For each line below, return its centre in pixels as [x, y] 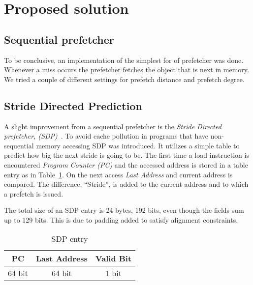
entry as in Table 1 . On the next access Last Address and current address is [118, 174]
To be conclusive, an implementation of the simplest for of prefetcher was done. [124, 60]
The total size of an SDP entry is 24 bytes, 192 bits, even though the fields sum [124, 210]
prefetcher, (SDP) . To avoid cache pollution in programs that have [106, 136]
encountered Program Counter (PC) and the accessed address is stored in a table [126, 164]
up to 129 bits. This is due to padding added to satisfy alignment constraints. [121, 219]
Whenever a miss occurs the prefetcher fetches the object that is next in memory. [126, 70]
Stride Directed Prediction [73, 105]
